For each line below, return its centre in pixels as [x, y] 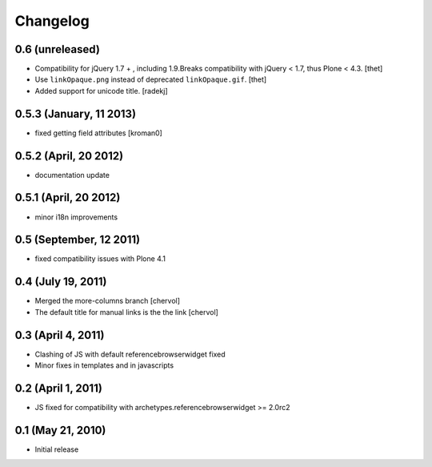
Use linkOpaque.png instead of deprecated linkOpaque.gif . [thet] [151, 79]
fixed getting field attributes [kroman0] [99, 133]
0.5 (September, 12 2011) [78, 240]
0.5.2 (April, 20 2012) [69, 156]
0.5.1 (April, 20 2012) [68, 197]
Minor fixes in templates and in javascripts [104, 365]
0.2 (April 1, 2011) [59, 388]
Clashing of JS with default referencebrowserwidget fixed [130, 354]
